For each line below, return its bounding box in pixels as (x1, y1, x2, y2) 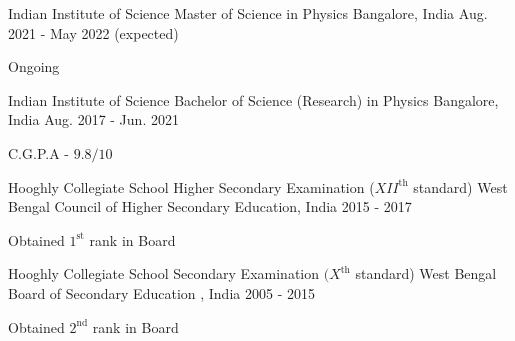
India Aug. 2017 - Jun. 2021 (8, 109, 179, 130)
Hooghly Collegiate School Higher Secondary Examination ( (8, 176, 375, 197)
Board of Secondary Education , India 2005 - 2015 (8, 282, 315, 303)
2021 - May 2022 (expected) (8, 22, 179, 43)
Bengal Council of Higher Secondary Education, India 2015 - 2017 (8, 196, 412, 217)
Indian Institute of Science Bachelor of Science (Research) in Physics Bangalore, (8, 89, 499, 110)
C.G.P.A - (8, 142, 69, 163)
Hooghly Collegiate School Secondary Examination (8, 263, 320, 284)
